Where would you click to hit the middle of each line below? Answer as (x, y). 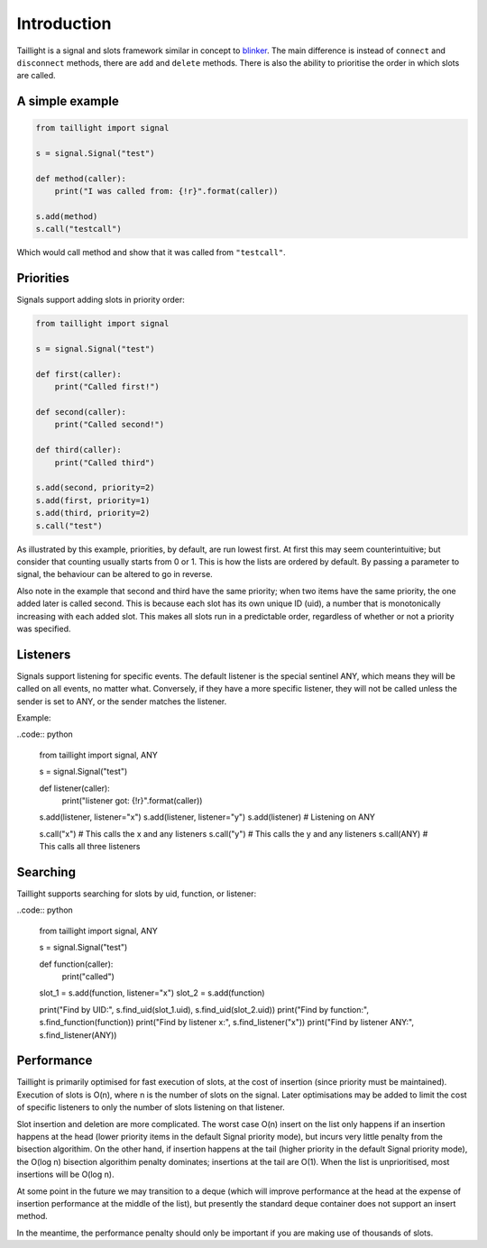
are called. (36, 76)
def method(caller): (81, 179)
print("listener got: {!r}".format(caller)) (132, 800)
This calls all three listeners (90, 847)
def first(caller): (78, 374)
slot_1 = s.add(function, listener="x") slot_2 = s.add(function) (152, 993)
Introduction (64, 23)
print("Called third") (105, 463)
